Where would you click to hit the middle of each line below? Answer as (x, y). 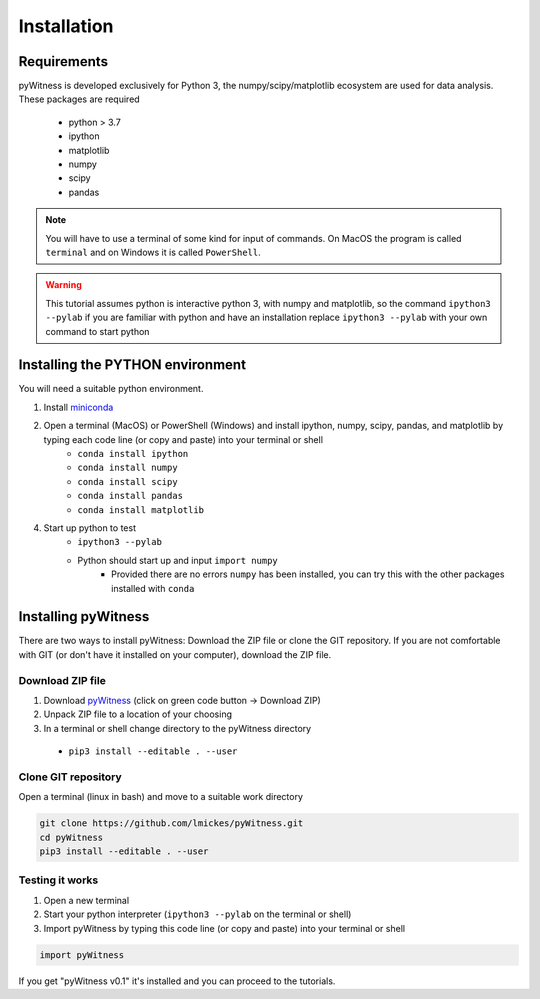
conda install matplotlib (141, 509)
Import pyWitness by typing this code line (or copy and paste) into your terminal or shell (224, 928)
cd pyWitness (71, 837)
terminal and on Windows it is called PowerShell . (153, 252)
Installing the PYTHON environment (132, 365)
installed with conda (153, 588)
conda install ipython (133, 453)
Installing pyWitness (84, 616)
